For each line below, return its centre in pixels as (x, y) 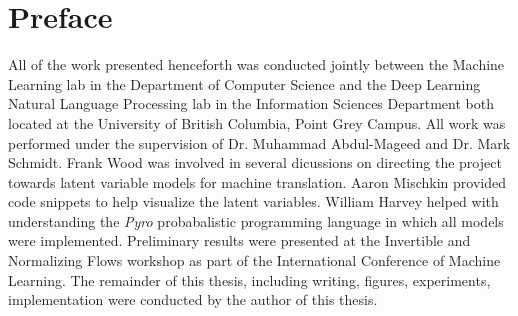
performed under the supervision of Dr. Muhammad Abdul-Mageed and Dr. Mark (259, 142)
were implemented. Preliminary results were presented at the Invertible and (239, 240)
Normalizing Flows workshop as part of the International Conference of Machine (254, 260)
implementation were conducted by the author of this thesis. (193, 299)
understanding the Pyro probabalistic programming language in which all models (256, 220)
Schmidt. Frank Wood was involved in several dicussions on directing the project (255, 162)
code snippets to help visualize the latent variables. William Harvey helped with (253, 201)
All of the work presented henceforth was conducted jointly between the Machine (256, 64)
